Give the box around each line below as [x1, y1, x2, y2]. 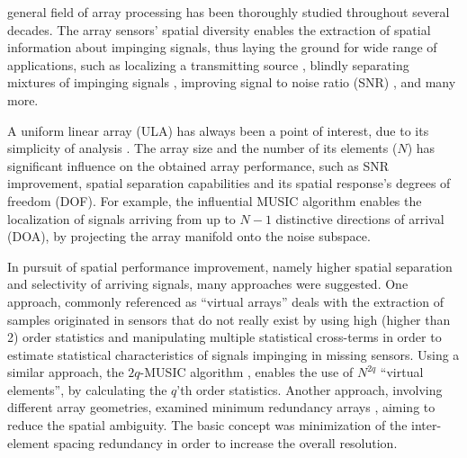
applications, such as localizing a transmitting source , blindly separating [7, 55, 409, 74]
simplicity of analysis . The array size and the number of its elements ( [7, 139, 398, 157]
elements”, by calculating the [7, 380, 167, 399]
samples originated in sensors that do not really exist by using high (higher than [7, 310, 451, 328]
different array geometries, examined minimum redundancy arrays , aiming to [7, 398, 436, 417]
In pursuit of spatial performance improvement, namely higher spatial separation [7, 256, 453, 275]
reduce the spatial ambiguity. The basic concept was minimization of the [7, 416, 408, 435]
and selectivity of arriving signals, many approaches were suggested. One [7, 274, 409, 293]
